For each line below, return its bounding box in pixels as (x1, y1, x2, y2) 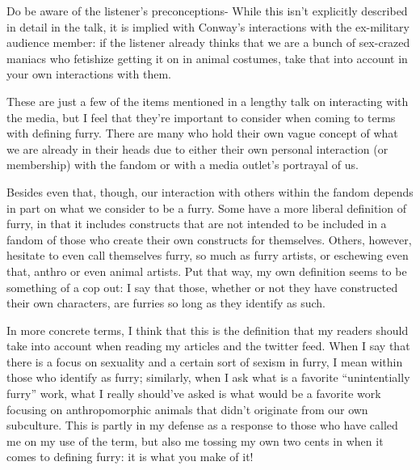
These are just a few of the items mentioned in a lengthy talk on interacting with (6, 92, 409, 109)
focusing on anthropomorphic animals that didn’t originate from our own (6, 400, 368, 417)
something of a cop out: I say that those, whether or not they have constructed (6, 278, 398, 295)
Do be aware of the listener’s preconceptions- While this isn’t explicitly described (6, 2, 408, 19)
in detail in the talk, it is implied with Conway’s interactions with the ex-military (6, 18, 409, 35)
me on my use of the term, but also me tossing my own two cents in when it (6, 432, 384, 449)
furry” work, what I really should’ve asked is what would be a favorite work (6, 385, 381, 402)
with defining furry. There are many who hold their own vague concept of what (6, 125, 398, 142)
